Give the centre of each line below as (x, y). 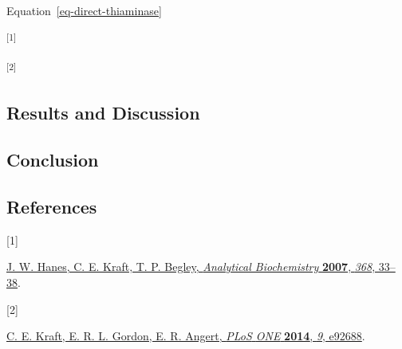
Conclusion (53, 160)
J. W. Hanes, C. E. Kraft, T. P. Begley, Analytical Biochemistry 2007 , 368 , (191, 267)
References (52, 207)
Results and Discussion (103, 113)
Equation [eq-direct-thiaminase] (84, 10)
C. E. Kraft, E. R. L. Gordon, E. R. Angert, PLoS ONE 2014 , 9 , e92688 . (186, 336)
